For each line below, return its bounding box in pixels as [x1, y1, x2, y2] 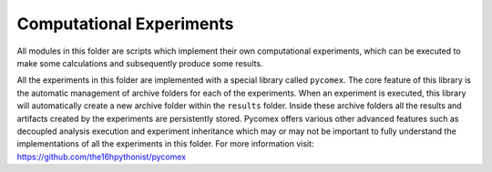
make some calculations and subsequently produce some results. [16, 57, 263, 68]
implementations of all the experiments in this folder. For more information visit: [16, 138, 314, 149]
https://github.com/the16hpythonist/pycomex [16, 151, 187, 162]
